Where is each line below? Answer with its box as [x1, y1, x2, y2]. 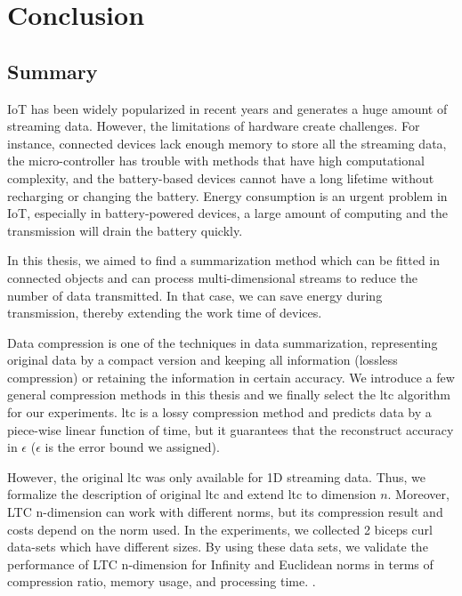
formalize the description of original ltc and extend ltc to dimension [7, 485, 377, 503]
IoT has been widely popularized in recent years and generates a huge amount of [7, 99, 448, 117]
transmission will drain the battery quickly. [7, 221, 243, 239]
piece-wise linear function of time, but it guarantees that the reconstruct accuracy [7, 420, 454, 439]
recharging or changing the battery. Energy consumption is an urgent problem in [7, 186, 448, 205]
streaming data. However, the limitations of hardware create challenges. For [7, 117, 420, 135]
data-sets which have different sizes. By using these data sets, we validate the [7, 537, 428, 556]
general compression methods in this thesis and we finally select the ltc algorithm [7, 385, 451, 404]
